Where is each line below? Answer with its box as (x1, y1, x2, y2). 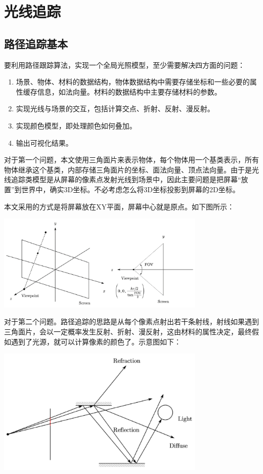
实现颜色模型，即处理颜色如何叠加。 (16, 120, 137, 131)
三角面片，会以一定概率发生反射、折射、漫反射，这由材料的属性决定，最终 (4, 326, 252, 336)
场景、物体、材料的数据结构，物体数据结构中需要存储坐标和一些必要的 (16, 76, 250, 87)
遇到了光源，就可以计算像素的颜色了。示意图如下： (11, 336, 181, 347)
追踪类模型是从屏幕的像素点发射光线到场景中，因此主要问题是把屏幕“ (11, 174, 241, 185)
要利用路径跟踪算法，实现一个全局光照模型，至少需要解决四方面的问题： (4, 59, 245, 70)
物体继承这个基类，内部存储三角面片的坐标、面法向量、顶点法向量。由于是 (4, 164, 252, 175)
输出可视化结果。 (16, 137, 73, 148)
